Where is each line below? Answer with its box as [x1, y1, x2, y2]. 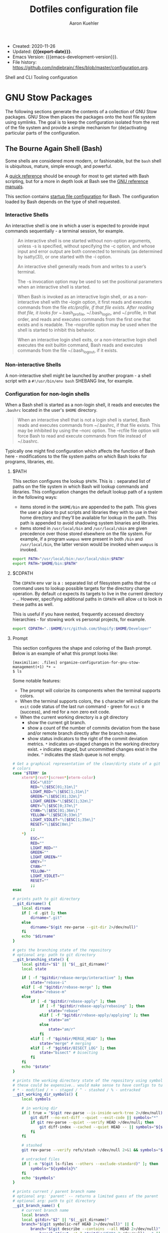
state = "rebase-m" [30, 990, 66, 995]
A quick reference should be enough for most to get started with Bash [5, 172, 149, 179]
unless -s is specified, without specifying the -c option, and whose [17, 243, 155, 249]
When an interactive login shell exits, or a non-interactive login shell [17, 336, 157, 342]
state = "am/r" [48, 1027, 76, 1032]
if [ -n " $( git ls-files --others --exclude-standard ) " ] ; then [21, 1161, 158, 1166]
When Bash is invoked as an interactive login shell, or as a [17, 293, 137, 300]
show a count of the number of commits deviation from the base [27, 725, 160, 731]
